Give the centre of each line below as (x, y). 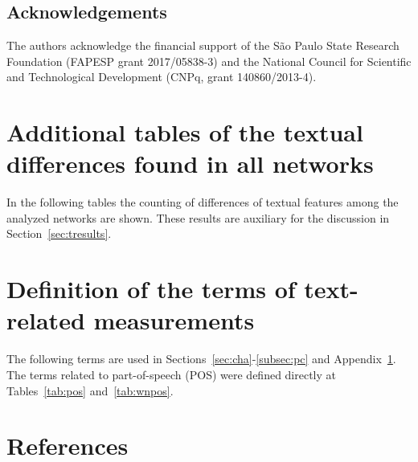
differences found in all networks (190, 164)
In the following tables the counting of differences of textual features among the (203, 202)
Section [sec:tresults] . (59, 233)
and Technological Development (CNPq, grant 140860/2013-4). (162, 77)
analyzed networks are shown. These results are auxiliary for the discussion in (198, 217)
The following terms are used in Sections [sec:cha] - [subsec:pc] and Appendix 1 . (201, 359)
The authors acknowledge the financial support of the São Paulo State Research (203, 45)
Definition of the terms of (151, 289)
